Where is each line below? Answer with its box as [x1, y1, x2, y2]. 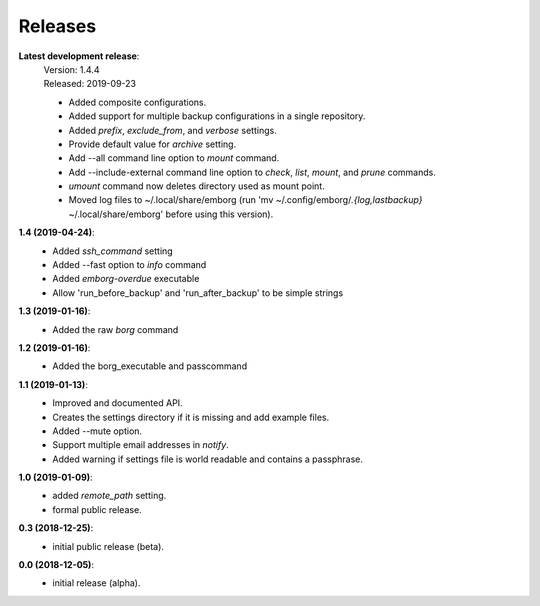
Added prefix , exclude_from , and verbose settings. [68, 124, 277, 136]
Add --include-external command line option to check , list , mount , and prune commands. [68, 166, 437, 178]
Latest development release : [18, 50, 140, 62]
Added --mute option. [52, 425, 143, 437]
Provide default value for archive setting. [68, 138, 237, 150]
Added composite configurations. [68, 96, 207, 108]
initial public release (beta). [52, 540, 165, 552]
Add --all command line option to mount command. [68, 152, 280, 164]
